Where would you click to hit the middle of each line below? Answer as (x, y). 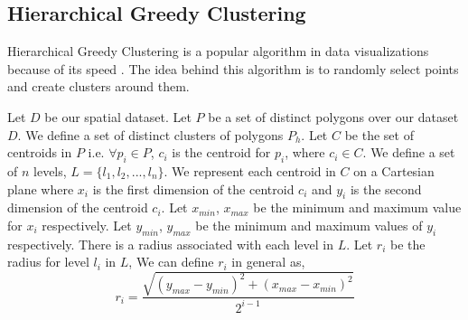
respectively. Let (87, 225)
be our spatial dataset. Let (118, 116)
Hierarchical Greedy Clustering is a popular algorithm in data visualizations (218, 51)
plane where (41, 188)
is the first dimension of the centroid (193, 188)
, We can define (171, 262)
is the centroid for (221, 152)
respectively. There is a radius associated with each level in (170, 244)
